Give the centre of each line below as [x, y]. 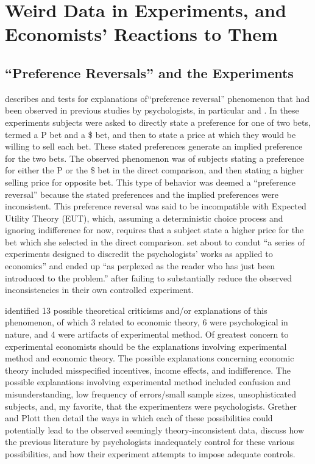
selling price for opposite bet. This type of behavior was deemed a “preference [150, 182]
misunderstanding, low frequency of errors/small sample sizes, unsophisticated [151, 394]
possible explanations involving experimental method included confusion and [148, 382]
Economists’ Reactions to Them [141, 34]
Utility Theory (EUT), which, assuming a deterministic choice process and [144, 218]
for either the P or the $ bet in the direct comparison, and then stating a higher [154, 170]
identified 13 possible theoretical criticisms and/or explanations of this [136, 310]
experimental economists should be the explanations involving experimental [146, 346]
